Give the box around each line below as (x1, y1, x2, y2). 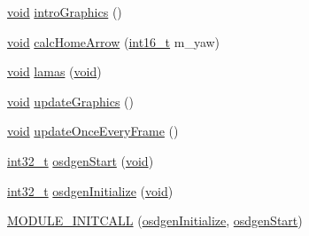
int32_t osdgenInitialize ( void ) (7, 181, 174, 200)
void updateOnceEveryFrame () (7, 122, 179, 140)
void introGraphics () (7, 3, 122, 20)
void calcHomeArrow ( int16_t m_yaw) (7, 32, 220, 51)
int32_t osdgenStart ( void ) (7, 151, 154, 169)
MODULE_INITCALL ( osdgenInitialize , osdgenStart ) (7, 211, 303, 230)
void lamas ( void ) (7, 62, 102, 81)
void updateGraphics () (7, 91, 134, 110)
